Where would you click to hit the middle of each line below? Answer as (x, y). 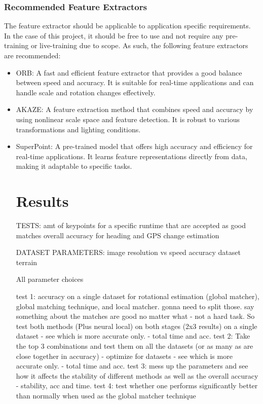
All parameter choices (50, 279)
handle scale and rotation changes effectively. (86, 92)
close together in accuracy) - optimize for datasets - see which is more (124, 356)
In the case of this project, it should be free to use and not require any (114, 35)
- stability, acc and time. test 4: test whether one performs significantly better (137, 385)
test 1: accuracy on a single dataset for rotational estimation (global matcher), (138, 296)
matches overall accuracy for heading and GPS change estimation (118, 235)
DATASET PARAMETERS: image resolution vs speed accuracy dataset (128, 252)
